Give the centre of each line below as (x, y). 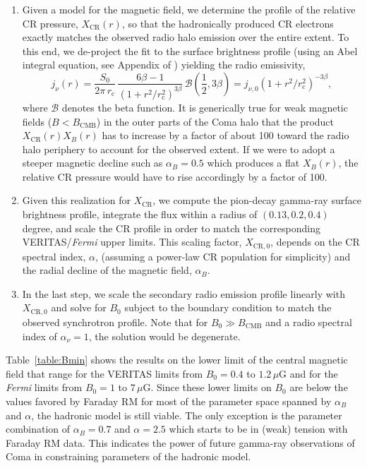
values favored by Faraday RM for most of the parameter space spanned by (169, 401)
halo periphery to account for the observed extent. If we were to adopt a (179, 149)
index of (40, 336)
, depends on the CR (315, 242)
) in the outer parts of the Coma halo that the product (215, 121)
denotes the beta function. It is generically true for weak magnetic (205, 107)
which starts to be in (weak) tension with (258, 429)
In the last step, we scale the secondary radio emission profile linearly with (183, 293)
